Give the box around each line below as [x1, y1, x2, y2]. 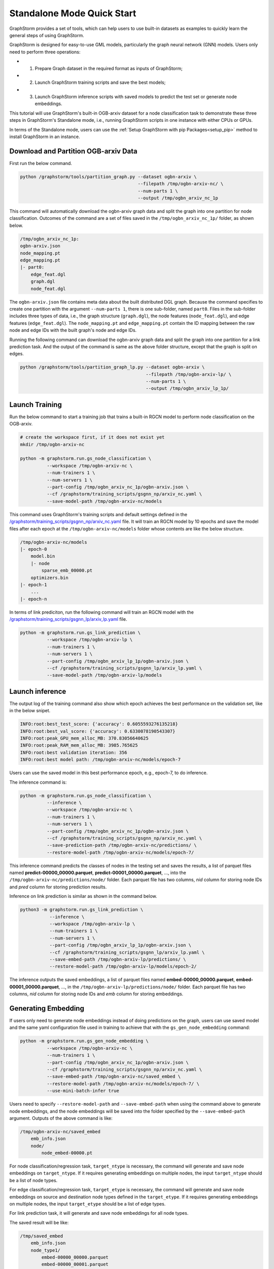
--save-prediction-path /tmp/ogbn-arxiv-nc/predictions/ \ [46, 843, 197, 848]
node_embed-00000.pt [41, 1150, 93, 1156]
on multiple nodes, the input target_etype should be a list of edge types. [9, 1201, 166, 1207]
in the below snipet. [9, 708, 51, 714]
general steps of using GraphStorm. [9, 32, 84, 38]
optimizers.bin [30, 575, 68, 581]
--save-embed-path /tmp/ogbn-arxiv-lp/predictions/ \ [49, 956, 186, 962]
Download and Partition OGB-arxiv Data [9, 147, 138, 155]
